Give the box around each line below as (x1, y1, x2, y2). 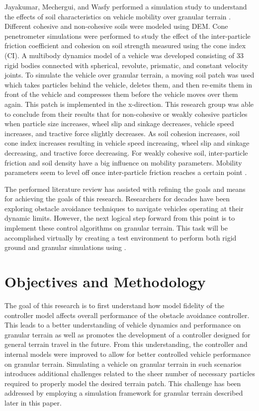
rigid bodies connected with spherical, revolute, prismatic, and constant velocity (4, 60, 248, 70)
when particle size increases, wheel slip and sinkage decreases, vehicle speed (4, 118, 234, 129)
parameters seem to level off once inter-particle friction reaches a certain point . (4, 167, 247, 177)
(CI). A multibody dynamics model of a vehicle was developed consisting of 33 (4, 50, 244, 60)
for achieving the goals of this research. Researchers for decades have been (4, 193, 230, 204)
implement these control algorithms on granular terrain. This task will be (4, 223, 228, 233)
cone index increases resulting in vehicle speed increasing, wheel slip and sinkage (4, 138, 250, 148)
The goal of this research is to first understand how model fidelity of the (4, 300, 224, 310)
